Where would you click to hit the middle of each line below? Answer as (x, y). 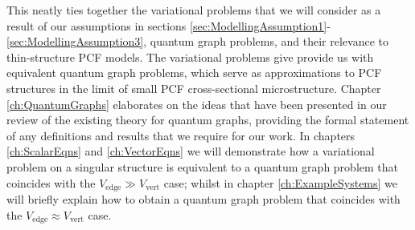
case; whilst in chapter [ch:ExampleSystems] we (281, 182)
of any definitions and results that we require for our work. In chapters (181, 135)
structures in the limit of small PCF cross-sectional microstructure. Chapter (194, 88)
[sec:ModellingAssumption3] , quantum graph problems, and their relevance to (197, 41)
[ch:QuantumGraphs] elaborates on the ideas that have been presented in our (197, 104)
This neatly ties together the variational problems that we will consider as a (194, 10)
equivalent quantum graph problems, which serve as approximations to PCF (194, 73)
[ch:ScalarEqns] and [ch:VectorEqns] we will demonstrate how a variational (191, 151)
